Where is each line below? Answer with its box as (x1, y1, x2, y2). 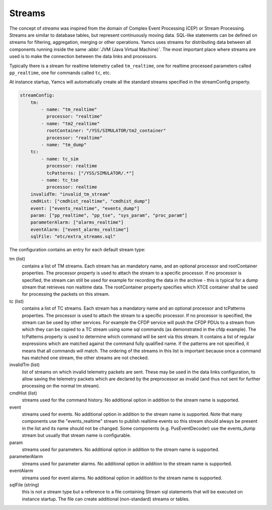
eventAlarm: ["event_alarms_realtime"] (30, 226, 129, 232)
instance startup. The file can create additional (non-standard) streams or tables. (22, 496, 190, 502)
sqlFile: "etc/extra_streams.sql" (30, 234, 116, 240)
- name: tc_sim (41, 156, 79, 161)
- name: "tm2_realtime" (41, 121, 100, 126)
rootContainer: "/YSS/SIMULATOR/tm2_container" (46, 128, 166, 134)
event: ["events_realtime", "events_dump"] (30, 205, 140, 211)
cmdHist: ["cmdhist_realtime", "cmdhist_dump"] (30, 198, 151, 204)
